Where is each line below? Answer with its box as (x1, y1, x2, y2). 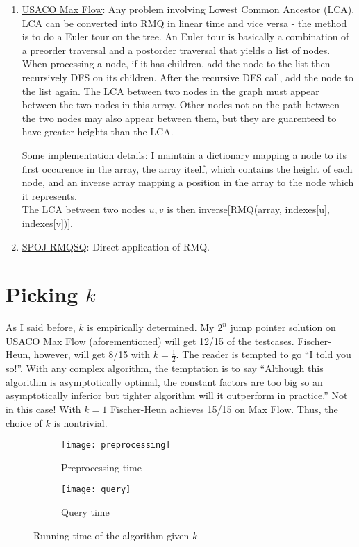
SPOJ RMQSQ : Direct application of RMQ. (22, 239, 210, 253)
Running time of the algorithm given (33, 528, 190, 542)
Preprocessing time (61, 460, 142, 474)
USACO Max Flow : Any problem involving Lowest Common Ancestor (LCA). (22, 2, 355, 16)
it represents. (22, 188, 77, 203)
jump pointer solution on (230, 320, 336, 335)
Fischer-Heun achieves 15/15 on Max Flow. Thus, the (110, 402, 338, 416)
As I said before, (6, 320, 76, 335)
